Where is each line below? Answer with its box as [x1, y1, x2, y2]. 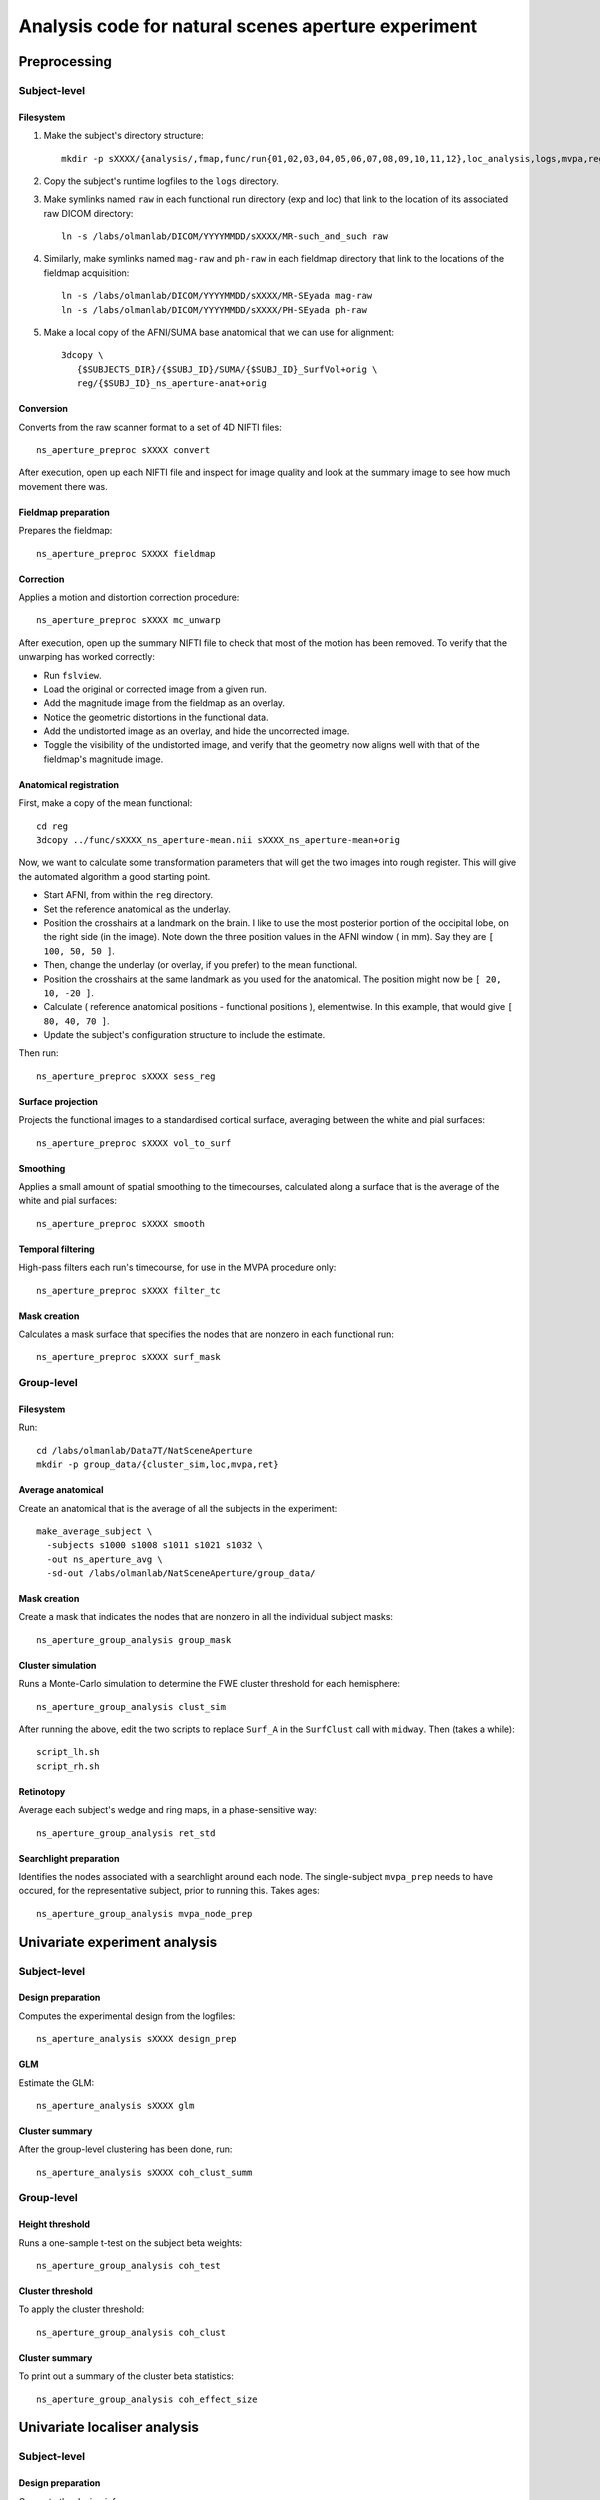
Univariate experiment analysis [18, 1933, 218, 1950]
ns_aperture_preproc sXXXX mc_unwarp [36, 615, 222, 626]
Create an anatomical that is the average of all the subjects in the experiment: [18, 1502, 338, 1514]
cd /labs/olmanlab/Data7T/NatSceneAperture [36, 1445, 253, 1456]
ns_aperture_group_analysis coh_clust [36, 2326, 227, 2338]
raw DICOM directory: [43, 207, 134, 219]
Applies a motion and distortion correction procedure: [18, 591, 240, 603]
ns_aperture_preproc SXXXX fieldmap [36, 548, 216, 559]
